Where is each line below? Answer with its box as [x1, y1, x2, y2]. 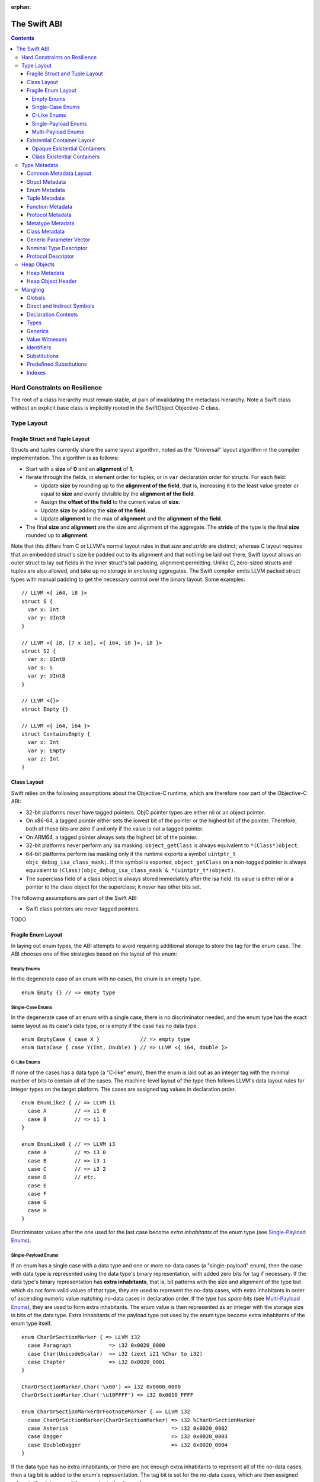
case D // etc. [27, 1174, 97, 1181]
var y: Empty [27, 747, 66, 754]
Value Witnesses [27, 336, 68, 343]
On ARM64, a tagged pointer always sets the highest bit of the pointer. [25, 833, 198, 841]
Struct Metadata [27, 178, 66, 185]
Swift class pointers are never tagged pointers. [25, 905, 140, 912]
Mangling [21, 286, 44, 293]
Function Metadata [27, 203, 73, 210]
